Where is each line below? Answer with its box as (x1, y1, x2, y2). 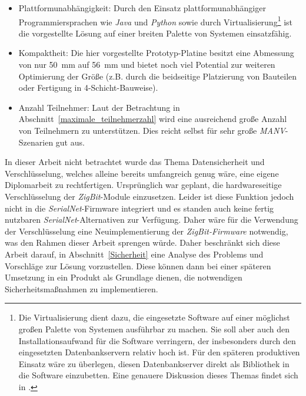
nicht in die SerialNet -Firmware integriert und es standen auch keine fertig (5, 202, 274, 214)
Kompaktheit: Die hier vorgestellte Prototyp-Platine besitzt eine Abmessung (18, 47, 294, 59)
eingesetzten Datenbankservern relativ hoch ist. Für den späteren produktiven (18, 346, 300, 358)
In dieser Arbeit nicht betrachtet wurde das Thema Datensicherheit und (5, 156, 265, 168)
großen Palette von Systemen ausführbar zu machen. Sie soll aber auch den (18, 322, 290, 335)
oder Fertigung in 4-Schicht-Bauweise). (18, 81, 158, 94)
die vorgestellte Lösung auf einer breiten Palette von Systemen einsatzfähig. (18, 27, 292, 39)
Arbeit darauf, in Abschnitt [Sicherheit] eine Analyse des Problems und (5, 247, 264, 260)
